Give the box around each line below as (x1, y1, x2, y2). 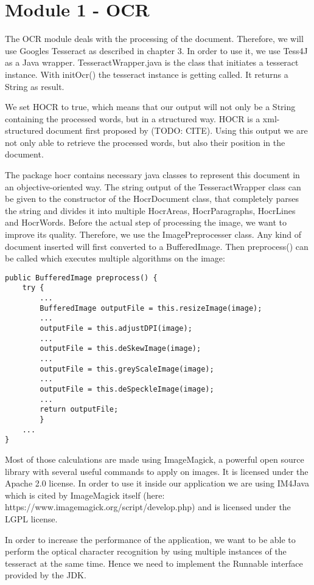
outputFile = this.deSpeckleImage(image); (40, 385, 214, 394)
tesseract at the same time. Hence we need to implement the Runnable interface (5, 556, 303, 569)
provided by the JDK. (5, 569, 86, 581)
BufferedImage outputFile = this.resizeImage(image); (40, 303, 262, 313)
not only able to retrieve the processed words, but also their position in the (5, 136, 285, 148)
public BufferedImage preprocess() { (5, 273, 158, 282)
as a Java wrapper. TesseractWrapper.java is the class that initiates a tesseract (5, 56, 299, 69)
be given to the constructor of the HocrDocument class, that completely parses (5, 192, 299, 205)
